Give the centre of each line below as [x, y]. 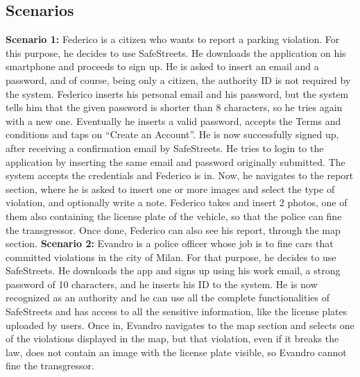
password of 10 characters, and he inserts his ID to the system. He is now [162, 284]
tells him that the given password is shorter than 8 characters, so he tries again [174, 107]
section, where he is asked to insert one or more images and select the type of [170, 188]
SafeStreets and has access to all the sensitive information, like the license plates [177, 311]
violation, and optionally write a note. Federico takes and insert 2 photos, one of [177, 202]
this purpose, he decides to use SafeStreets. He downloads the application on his [176, 52]
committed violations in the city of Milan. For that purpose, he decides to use [171, 257]
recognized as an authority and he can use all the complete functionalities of [168, 298]
